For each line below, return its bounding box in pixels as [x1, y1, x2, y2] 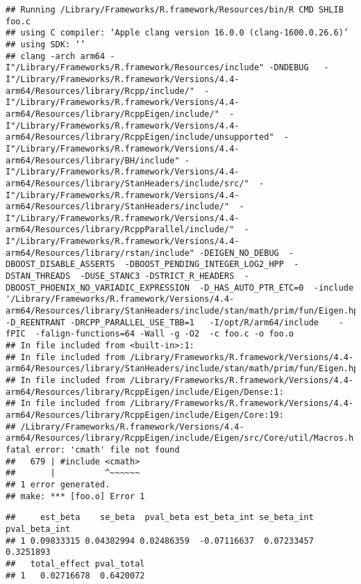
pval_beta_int [6, 524, 71, 534]
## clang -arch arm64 [6, 51, 106, 61]
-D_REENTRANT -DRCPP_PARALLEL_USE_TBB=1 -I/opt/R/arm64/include [6, 317, 319, 327]
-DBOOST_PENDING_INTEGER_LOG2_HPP [124, 259, 284, 270]
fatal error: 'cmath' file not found [6, 444, 180, 455]
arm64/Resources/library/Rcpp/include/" [6, 86, 195, 96]
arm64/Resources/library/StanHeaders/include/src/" [6, 178, 249, 188]
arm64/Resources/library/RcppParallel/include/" [6, 225, 235, 235]
